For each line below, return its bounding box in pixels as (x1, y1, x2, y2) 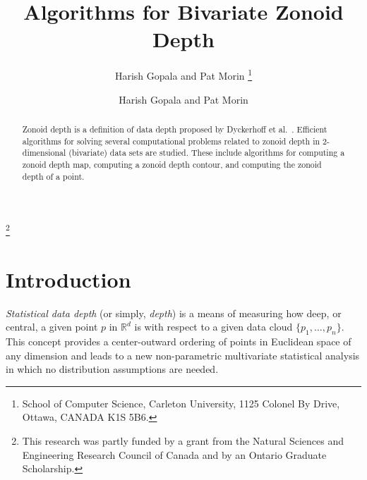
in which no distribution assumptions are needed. (6, 362, 219, 376)
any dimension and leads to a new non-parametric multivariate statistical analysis (6, 347, 360, 362)
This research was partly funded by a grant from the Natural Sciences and (22, 433, 344, 448)
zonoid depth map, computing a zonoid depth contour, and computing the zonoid (22, 158, 322, 170)
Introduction (6, 264, 131, 293)
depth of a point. (22, 170, 85, 182)
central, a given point (6, 319, 98, 334)
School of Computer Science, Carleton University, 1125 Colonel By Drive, (22, 395, 340, 410)
